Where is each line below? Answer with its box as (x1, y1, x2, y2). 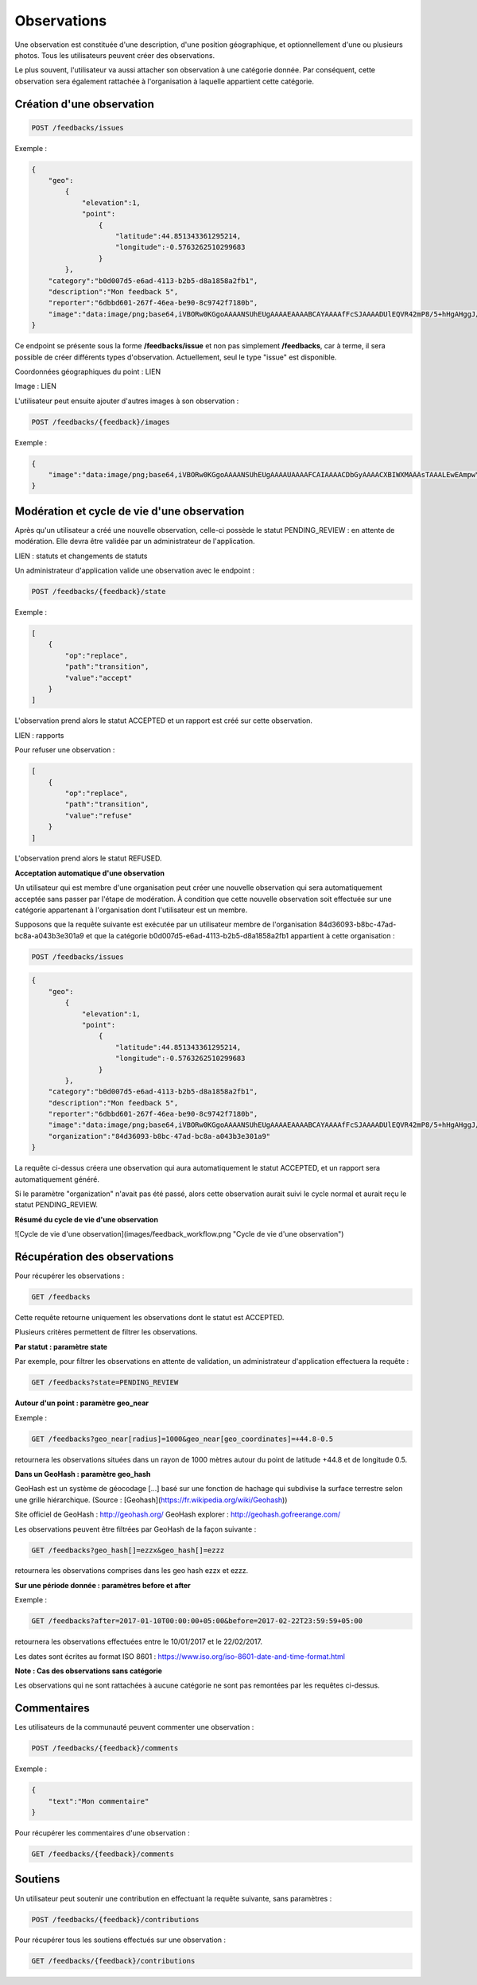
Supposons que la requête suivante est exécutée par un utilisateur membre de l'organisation (14, 919, 317, 930)
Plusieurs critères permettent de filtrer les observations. (14, 1327, 198, 1337)
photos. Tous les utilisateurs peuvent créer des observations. (14, 50, 215, 60)
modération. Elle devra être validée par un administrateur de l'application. (14, 537, 255, 546)
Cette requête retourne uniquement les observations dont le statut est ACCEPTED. (14, 1313, 285, 1323)
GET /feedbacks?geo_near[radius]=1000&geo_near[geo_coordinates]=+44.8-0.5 (31, 1434, 334, 1443)
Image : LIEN (14, 382, 57, 391)
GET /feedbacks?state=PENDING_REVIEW (31, 1378, 179, 1387)
